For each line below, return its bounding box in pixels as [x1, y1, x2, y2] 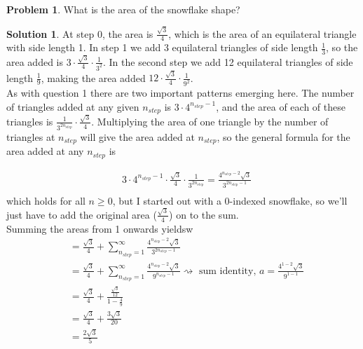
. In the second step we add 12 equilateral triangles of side [103, 54, 353, 69]
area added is [6, 54, 64, 69]
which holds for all [6, 193, 85, 207]
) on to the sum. [169, 207, 239, 221]
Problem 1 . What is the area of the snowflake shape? [6, 2, 240, 16]
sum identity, [198, 266, 256, 276]
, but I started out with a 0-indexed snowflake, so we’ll [112, 193, 348, 207]
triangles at [6, 129, 55, 144]
